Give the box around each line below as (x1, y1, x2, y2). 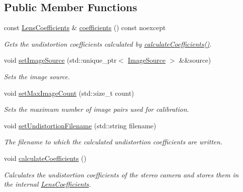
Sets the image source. (4, 71, 70, 81)
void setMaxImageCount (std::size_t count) (4, 87, 134, 98)
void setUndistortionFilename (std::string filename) (4, 120, 156, 130)
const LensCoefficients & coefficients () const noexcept (4, 22, 166, 33)
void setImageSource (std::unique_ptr (4, 55, 117, 65)
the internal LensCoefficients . (4, 179, 91, 189)
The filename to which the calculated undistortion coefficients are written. (4, 137, 223, 147)
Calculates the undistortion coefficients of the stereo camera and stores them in (4, 169, 239, 179)
